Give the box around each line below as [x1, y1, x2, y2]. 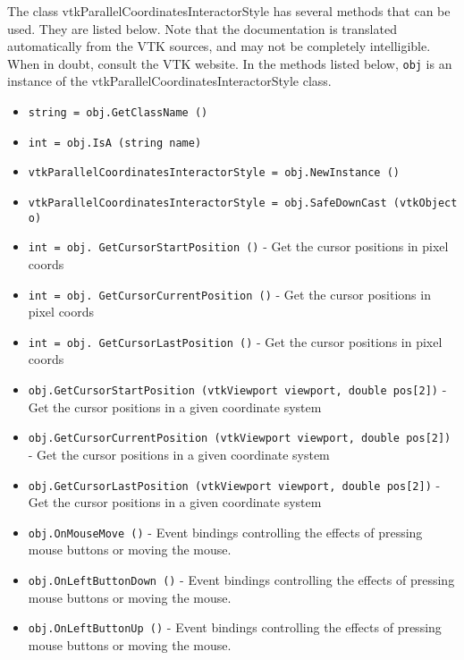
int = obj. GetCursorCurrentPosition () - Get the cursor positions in [28, 284, 431, 303]
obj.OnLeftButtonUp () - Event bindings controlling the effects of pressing [28, 618, 442, 637]
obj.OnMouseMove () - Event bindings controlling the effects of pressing [28, 522, 423, 541]
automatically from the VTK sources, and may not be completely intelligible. [7, 37, 431, 55]
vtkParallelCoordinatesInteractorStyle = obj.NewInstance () [28, 166, 401, 180]
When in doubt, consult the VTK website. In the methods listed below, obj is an [7, 54, 452, 72]
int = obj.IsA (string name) [28, 136, 202, 149]
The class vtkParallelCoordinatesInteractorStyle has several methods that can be [7, 2, 451, 20]
